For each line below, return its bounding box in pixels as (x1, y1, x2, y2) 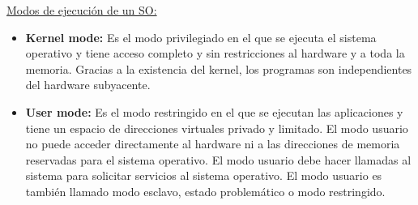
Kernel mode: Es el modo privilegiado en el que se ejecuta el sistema (25, 28, 377, 45)
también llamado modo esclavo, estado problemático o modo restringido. (25, 182, 386, 199)
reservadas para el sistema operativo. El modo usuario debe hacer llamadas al (25, 151, 412, 168)
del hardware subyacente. (25, 76, 151, 93)
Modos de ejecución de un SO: (6, 2, 157, 18)
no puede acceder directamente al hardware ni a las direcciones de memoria (25, 135, 400, 152)
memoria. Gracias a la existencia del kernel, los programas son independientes (25, 60, 412, 77)
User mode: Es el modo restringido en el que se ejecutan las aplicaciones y (25, 103, 403, 120)
